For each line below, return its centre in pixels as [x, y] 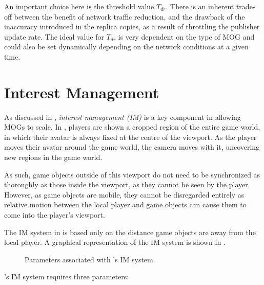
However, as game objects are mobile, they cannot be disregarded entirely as [124, 194]
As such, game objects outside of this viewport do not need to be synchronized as [132, 174]
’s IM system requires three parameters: [67, 277]
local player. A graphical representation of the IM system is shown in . [115, 242]
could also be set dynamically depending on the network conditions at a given [126, 47]
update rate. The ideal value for [54, 36]
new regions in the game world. [53, 157]
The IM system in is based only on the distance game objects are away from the [130, 232]
